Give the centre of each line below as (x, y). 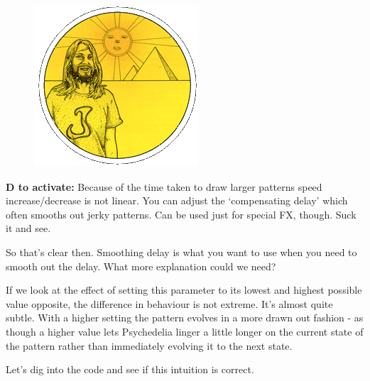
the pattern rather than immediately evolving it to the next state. (149, 345)
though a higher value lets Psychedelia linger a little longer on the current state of (185, 331)
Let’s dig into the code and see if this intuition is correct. (130, 369)
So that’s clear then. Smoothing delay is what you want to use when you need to (181, 252)
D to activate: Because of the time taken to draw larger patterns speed (164, 186)
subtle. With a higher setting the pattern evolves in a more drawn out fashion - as (185, 317)
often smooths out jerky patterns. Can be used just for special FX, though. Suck (181, 214)
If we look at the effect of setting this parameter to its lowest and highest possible (184, 290)
